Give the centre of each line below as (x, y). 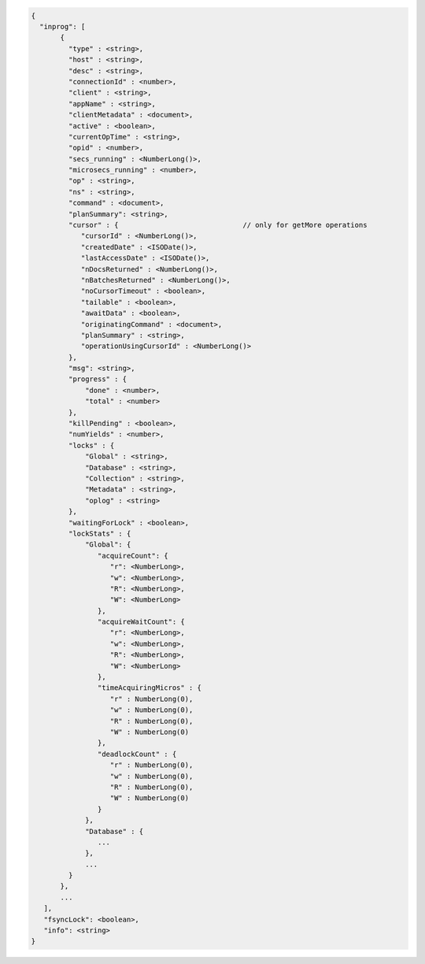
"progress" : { (98, 379)
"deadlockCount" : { (137, 754)
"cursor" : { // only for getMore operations (218, 225)
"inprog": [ (63, 26)
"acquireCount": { (133, 556)
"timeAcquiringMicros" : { (150, 688)
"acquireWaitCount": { (141, 622)
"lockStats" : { (100, 533)
